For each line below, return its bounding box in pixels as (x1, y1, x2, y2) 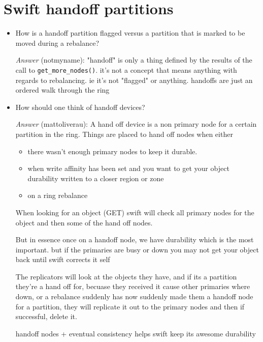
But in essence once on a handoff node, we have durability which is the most (15, 234, 254, 245)
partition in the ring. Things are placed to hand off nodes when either (15, 128, 233, 139)
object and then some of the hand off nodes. (15, 217, 153, 227)
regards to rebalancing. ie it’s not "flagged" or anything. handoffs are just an (15, 74, 253, 85)
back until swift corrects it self (15, 254, 110, 265)
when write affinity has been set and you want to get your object (27, 163, 229, 174)
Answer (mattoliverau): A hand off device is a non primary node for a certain (15, 119, 257, 129)
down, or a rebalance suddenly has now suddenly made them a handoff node (15, 291, 253, 302)
